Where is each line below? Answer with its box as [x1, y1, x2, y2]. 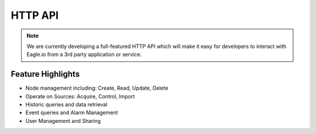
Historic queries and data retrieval [25, 101, 108, 108]
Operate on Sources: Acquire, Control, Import [25, 92, 135, 99]
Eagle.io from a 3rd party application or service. [26, 51, 142, 58]
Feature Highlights [11, 69, 80, 79]
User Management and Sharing [25, 117, 101, 124]
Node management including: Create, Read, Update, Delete [25, 85, 169, 92]
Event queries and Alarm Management [25, 109, 118, 116]
